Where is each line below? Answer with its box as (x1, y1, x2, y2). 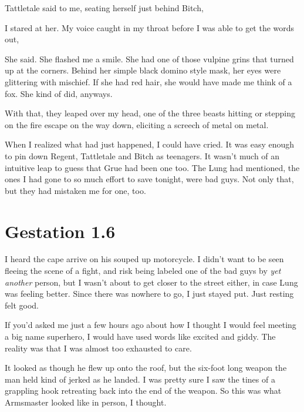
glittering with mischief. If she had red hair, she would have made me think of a (5, 75, 292, 88)
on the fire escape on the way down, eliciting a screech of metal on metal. (5, 118, 269, 130)
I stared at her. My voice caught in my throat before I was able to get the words (5, 21, 295, 34)
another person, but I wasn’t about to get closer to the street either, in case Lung (5, 276, 298, 288)
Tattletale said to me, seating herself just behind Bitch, (5, 2, 204, 14)
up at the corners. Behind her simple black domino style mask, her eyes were (5, 64, 281, 76)
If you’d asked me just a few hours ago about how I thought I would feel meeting (5, 319, 296, 331)
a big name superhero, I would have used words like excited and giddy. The (5, 330, 276, 342)
